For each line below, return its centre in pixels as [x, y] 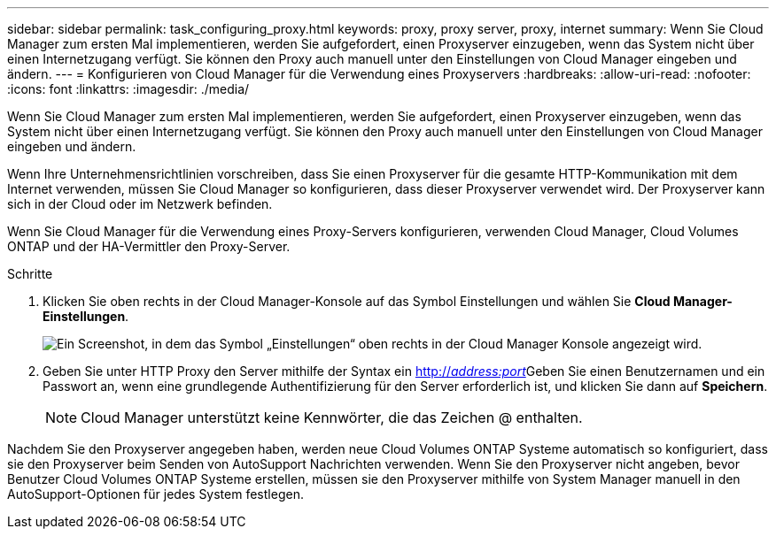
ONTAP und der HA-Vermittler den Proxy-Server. [149, 246]
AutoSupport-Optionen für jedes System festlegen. [155, 494]
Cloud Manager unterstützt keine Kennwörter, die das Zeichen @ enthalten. [332, 417]
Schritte [30, 274]
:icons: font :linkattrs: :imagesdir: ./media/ [128, 89]
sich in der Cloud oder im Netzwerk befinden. [140, 204]
